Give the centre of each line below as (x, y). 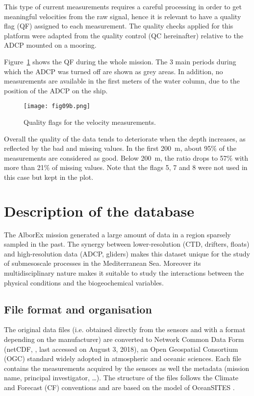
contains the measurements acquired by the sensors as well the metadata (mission (127, 368)
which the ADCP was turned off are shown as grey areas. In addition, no (114, 71)
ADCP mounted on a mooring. (50, 45)
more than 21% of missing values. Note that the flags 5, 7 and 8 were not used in (126, 167)
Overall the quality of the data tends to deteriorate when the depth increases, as (125, 138)
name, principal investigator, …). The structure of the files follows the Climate (121, 378)
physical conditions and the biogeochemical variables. (84, 282)
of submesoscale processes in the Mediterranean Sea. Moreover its (102, 263)
